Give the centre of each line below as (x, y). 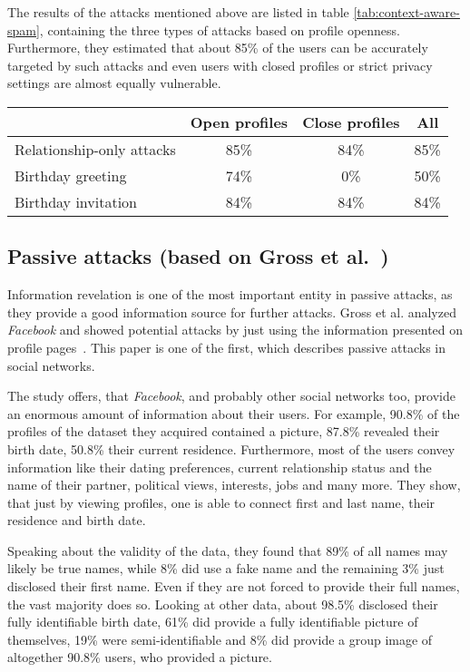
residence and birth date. (77, 520)
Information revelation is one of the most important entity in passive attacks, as (230, 294)
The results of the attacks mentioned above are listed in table (178, 12)
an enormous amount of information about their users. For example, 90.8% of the (234, 413)
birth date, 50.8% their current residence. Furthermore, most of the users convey (231, 448)
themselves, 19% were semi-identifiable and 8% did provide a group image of (220, 639)
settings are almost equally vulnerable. (114, 83)
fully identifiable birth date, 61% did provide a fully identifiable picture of (213, 622)
